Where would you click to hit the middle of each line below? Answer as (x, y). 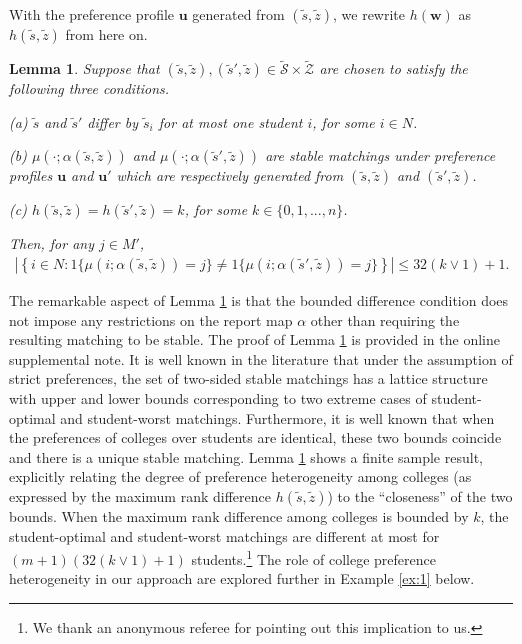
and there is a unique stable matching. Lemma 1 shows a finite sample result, (246, 456)
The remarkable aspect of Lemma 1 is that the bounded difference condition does (259, 300)
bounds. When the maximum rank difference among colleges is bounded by (239, 515)
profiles (31, 175)
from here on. (106, 34)
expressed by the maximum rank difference (140, 495)
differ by (112, 121)
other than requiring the (385, 319)
